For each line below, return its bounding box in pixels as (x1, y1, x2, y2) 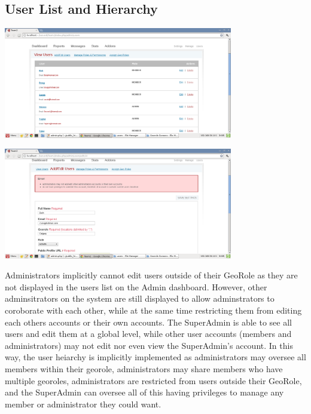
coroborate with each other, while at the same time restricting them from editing (5, 304, 302, 317)
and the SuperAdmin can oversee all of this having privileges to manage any (5, 386, 284, 398)
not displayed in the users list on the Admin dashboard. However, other (5, 280, 267, 293)
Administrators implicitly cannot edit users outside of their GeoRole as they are (5, 269, 298, 281)
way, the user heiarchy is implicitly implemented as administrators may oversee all (5, 351, 306, 363)
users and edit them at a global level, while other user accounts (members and (5, 327, 292, 340)
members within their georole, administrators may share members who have (5, 362, 283, 375)
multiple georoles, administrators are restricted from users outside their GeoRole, (5, 374, 302, 387)
